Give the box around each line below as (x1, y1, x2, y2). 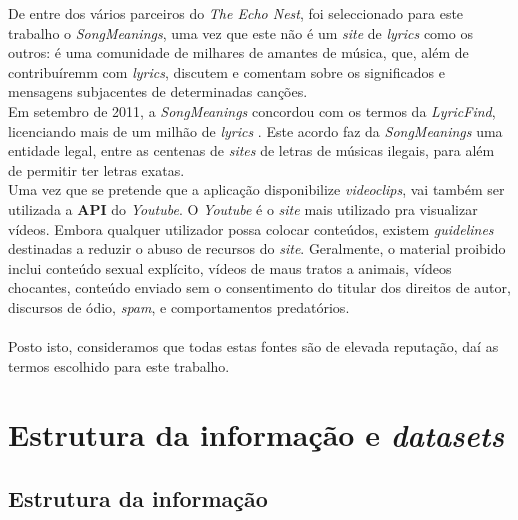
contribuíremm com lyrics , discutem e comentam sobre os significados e (8, 61, 445, 82)
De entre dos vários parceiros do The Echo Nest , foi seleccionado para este (8, 3, 464, 23)
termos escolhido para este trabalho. (8, 355, 230, 376)
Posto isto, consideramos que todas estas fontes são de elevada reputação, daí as (8, 336, 499, 357)
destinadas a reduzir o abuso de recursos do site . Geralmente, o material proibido (8, 238, 506, 259)
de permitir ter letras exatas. (8, 159, 185, 180)
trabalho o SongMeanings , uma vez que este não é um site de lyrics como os (8, 22, 473, 43)
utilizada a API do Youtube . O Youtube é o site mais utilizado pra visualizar (8, 198, 478, 219)
